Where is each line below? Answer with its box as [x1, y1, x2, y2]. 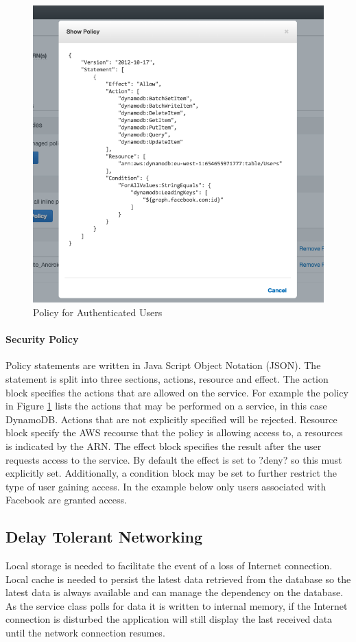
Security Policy [5, 332, 79, 346]
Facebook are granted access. [5, 492, 127, 507]
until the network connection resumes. [5, 626, 165, 640]
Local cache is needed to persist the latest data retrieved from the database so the [5, 571, 351, 586]
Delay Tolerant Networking [5, 526, 203, 547]
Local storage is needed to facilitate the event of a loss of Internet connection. [5, 558, 333, 573]
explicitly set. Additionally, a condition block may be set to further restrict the [5, 466, 337, 480]
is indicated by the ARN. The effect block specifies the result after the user [5, 438, 322, 453]
